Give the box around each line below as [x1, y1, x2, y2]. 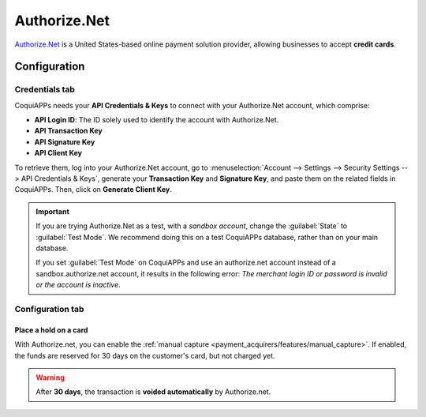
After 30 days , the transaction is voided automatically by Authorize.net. [35, 387, 271, 396]
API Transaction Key [34, 126, 103, 136]
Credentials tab [14, 84, 75, 95]
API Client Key [34, 148, 83, 158]
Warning [35, 372, 65, 382]
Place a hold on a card [14, 325, 88, 335]
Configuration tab [14, 303, 84, 314]
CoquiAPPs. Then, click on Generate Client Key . [14, 185, 173, 194]
